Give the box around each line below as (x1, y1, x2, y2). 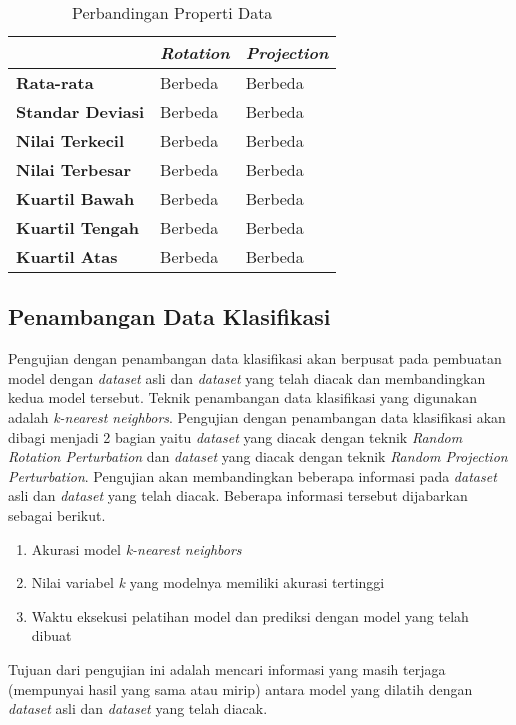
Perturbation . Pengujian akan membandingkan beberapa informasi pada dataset (8, 465, 497, 486)
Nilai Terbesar (16, 158, 132, 181)
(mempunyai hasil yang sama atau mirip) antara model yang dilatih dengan (8, 678, 473, 699)
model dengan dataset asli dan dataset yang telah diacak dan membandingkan (8, 367, 486, 388)
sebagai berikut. (8, 504, 106, 525)
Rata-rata (16, 71, 94, 94)
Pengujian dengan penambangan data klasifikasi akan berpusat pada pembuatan (8, 348, 502, 369)
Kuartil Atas (16, 245, 118, 268)
